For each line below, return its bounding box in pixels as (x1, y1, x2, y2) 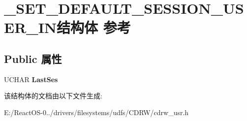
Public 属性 (4, 51, 62, 66)
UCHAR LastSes (4, 74, 58, 84)
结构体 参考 (57, 17, 131, 37)
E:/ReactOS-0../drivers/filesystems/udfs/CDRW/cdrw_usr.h (4, 107, 189, 117)
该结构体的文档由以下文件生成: (4, 91, 102, 101)
